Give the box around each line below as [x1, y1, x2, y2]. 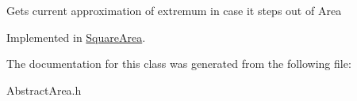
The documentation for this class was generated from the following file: [6, 55, 351, 72]
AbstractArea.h [6, 81, 82, 98]
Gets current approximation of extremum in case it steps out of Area [6, 2, 342, 18]
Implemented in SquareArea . [6, 28, 146, 45]
